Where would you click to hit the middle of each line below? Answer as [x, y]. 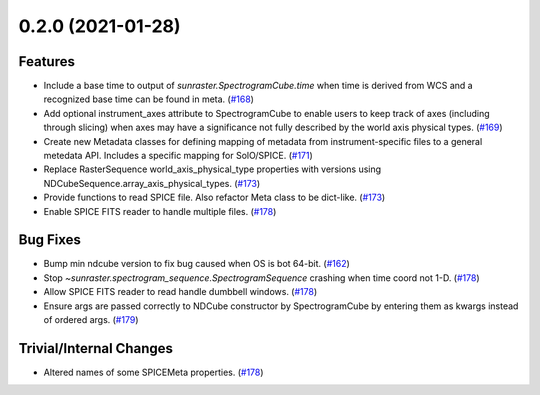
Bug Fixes [50, 240]
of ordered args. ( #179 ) [91, 320]
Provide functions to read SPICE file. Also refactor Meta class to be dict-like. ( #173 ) [214, 197]
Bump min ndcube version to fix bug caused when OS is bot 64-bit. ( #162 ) [196, 264]
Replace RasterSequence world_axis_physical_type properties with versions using [212, 169]
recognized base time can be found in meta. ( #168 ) [149, 99]
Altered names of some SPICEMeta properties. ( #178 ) [153, 372]
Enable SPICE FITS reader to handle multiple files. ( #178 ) [160, 211]
